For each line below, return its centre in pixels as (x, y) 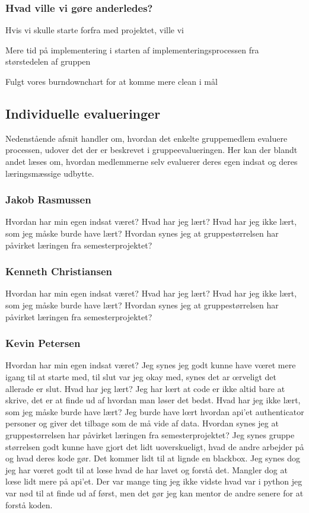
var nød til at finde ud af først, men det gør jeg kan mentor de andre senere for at (154, 493)
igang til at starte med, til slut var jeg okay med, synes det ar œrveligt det (141, 376)
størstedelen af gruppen (48, 61)
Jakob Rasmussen (48, 200)
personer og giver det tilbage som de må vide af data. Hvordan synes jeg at (142, 423)
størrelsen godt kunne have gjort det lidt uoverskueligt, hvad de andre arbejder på (155, 446)
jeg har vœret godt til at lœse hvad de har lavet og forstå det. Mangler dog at (146, 469)
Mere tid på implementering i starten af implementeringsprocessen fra (132, 50)
